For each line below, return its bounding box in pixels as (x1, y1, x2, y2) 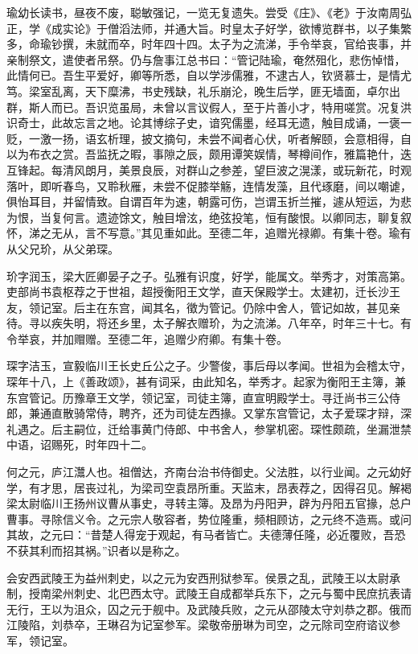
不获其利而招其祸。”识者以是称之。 (6, 542, 186, 558)
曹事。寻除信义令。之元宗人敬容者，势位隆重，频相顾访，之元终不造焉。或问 (6, 510, 412, 527)
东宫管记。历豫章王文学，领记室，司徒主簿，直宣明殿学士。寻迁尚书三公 (6, 389, 389, 405)
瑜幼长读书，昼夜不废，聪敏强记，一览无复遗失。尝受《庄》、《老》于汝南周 (6, 4, 400, 20)
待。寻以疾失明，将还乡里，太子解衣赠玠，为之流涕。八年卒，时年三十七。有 (6, 315, 412, 331)
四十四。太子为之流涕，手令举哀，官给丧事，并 (163, 35, 412, 52)
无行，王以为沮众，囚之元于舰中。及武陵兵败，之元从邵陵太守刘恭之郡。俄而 (6, 600, 412, 617)
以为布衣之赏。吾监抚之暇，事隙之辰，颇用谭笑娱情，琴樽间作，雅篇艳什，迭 (6, 146, 412, 162)
